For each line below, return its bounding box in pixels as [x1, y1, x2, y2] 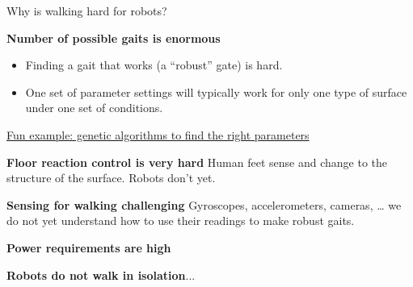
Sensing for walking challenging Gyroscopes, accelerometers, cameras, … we [6, 196, 402, 213]
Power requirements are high [6, 239, 171, 256]
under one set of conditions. [25, 99, 163, 116]
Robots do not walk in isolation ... [6, 266, 196, 283]
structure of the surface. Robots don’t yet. [6, 169, 216, 186]
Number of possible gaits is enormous [6, 29, 221, 46]
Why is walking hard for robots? [6, 2, 167, 19]
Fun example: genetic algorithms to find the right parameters [6, 126, 310, 143]
